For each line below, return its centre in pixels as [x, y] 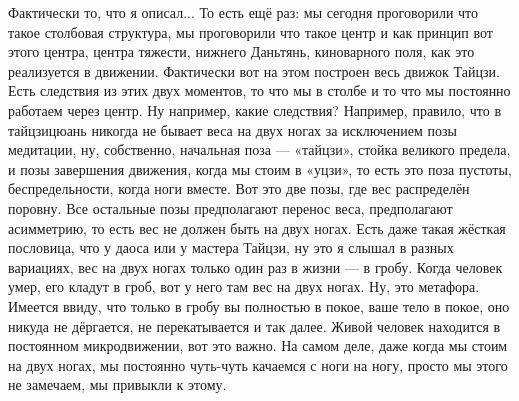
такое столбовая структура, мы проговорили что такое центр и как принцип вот [250, 31]
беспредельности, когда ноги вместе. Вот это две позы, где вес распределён [239, 188]
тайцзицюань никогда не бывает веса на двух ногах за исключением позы [233, 129]
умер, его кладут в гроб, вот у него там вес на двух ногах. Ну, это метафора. [244, 286]
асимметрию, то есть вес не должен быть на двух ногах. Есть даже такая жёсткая [257, 227]
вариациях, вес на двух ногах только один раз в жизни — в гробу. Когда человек [255, 266]
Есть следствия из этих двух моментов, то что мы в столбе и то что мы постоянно [259, 90]
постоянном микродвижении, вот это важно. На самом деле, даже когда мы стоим [258, 345]
